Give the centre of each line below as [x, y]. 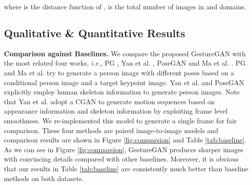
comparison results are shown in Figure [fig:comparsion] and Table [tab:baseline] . [125, 140]
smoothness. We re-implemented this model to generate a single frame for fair [120, 120]
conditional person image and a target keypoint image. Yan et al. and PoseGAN [124, 82]
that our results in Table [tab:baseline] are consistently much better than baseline [126, 168]
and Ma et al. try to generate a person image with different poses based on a [119, 72]
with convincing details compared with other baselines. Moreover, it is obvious [121, 159]
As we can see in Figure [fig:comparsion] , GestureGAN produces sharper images [124, 149]
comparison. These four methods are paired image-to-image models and [111, 130]
